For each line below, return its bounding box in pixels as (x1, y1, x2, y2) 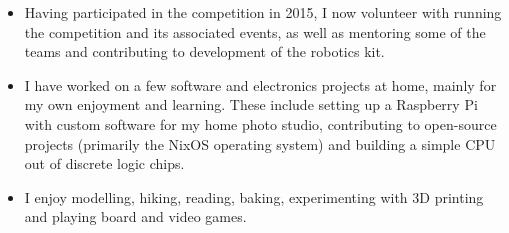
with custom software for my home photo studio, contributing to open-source (24, 113, 497, 134)
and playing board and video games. (24, 206, 247, 227)
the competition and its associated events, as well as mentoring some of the (24, 21, 486, 42)
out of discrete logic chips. (24, 153, 185, 174)
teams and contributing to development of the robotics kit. (24, 41, 385, 62)
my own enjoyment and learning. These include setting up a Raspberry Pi (24, 94, 478, 115)
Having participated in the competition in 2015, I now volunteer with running (24, 2, 502, 22)
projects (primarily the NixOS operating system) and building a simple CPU (24, 133, 496, 154)
